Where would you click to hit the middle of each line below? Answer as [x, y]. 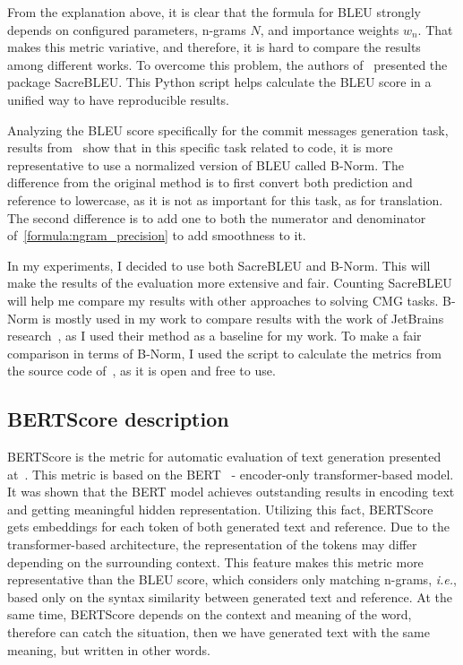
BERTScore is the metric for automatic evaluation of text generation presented [224, 457]
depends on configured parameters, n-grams [127, 29]
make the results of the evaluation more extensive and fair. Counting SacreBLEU [230, 283]
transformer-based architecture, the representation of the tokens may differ [212, 544]
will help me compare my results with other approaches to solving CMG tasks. [223, 300]
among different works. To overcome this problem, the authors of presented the [227, 64]
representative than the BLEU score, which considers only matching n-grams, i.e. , [232, 579]
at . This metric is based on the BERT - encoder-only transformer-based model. [231, 474]
